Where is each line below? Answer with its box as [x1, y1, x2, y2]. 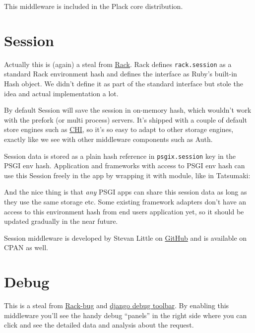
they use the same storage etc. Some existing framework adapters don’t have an [4, 196, 247, 206]
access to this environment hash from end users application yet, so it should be [4, 206, 244, 216]
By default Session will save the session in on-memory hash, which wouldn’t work [4, 105, 252, 115]
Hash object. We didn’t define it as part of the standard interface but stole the [4, 78, 243, 88]
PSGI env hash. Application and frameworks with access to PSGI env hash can [4, 160, 245, 171]
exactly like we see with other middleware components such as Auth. [4, 133, 213, 144]
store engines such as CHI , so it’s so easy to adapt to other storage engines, [4, 124, 234, 134]
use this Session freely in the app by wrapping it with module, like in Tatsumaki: [4, 170, 251, 180]
